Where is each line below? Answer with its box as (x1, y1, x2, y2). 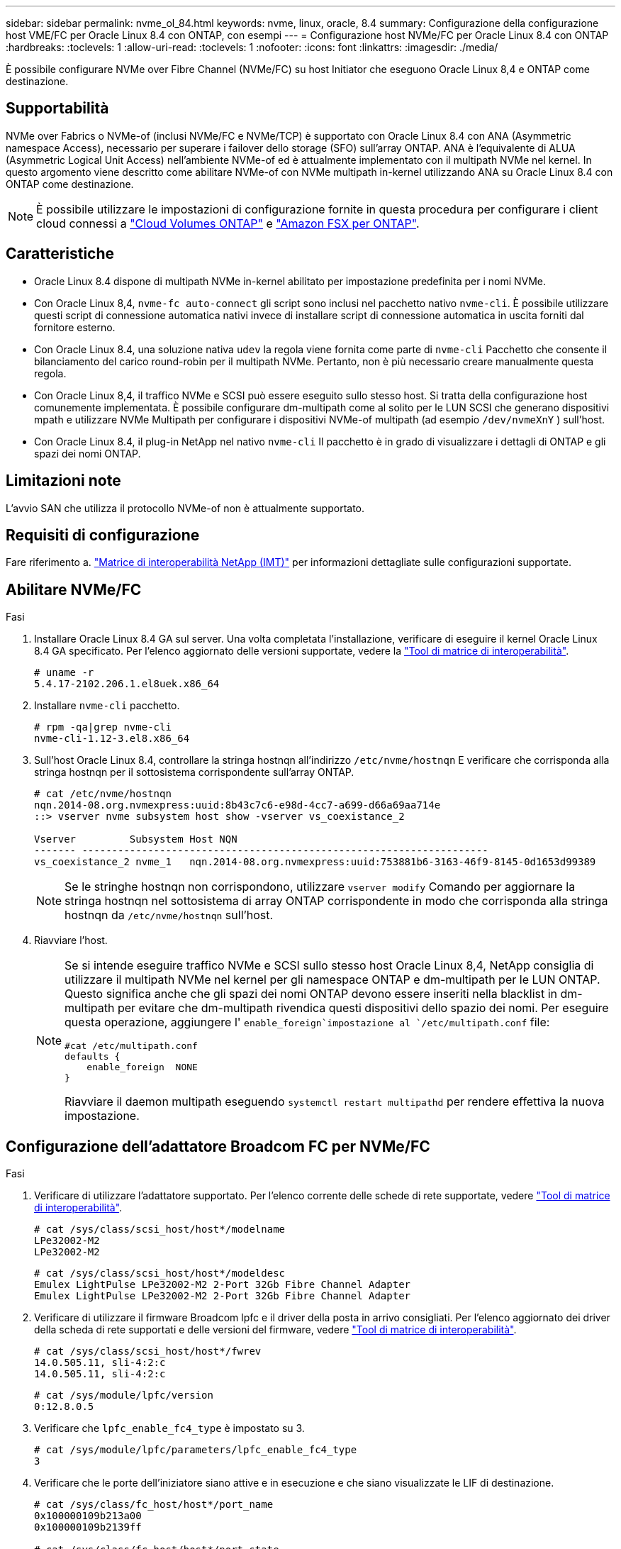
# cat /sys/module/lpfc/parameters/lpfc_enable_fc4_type (34, 1444, 357, 1456)
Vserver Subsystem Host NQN (34, 833, 237, 845)
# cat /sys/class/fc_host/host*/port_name (34, 1499, 274, 1511)
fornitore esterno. (34, 321, 116, 333)
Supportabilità (6, 99, 109, 118)
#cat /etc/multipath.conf (65, 1040, 198, 1052)
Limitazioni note (6, 472, 121, 490)
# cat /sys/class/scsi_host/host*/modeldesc (34, 1267, 286, 1279)
